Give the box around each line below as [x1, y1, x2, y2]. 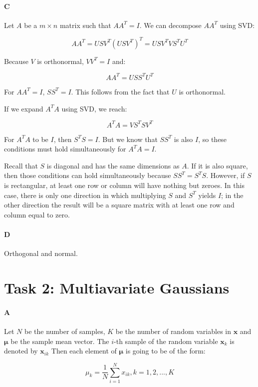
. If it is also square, [187, 160, 248, 170]
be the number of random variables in [115, 325, 231, 336]
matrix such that [59, 19, 111, 30]
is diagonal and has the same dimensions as [46, 160, 180, 170]
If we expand [4, 103, 43, 113]
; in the [221, 189, 244, 200]
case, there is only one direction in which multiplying [4, 189, 166, 200]
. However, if [206, 170, 245, 180]
